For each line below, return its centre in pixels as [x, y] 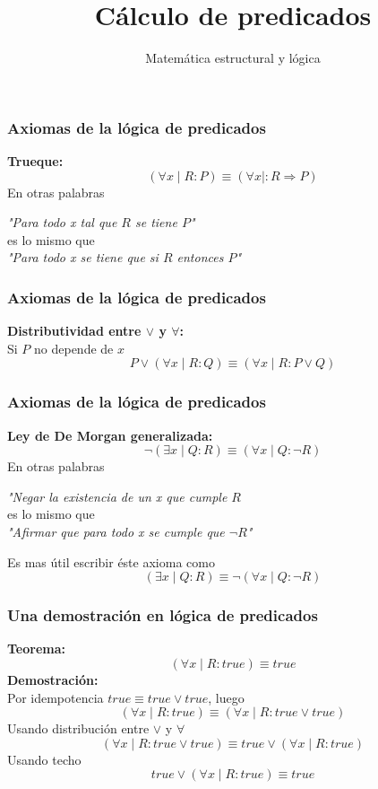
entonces [200, 257]
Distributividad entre [74, 331]
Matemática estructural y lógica [233, 58]
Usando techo [44, 759]
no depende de [74, 348]
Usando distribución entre [78, 728]
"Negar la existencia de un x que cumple [117, 496]
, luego [226, 697]
